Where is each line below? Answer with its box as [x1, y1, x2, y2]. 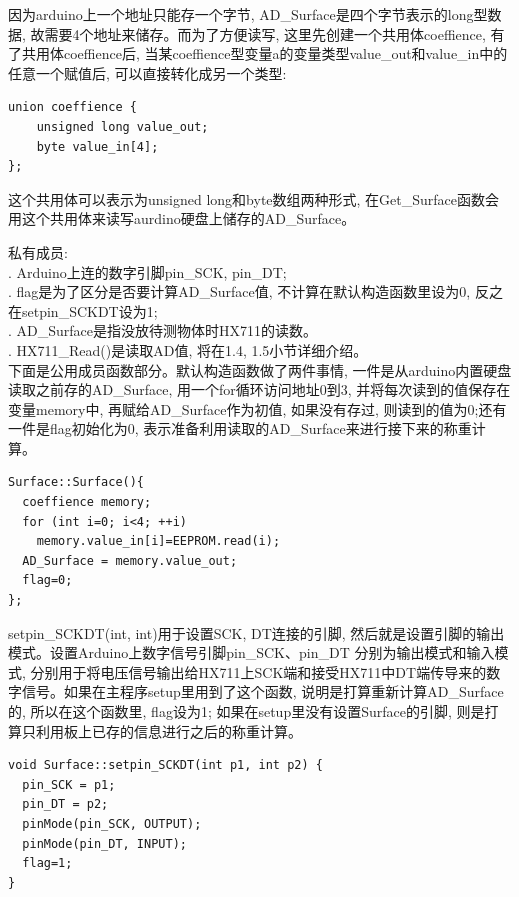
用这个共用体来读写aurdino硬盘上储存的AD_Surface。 [8, 208, 356, 229]
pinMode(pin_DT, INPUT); [22, 836, 187, 851]
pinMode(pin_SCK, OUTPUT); [22, 816, 202, 831]
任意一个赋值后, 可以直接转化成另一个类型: [8, 62, 287, 83]
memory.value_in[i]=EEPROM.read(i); [36, 534, 281, 549]
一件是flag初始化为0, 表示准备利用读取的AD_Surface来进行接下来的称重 [8, 418, 472, 439]
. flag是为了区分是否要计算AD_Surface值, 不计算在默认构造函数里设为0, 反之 [8, 281, 503, 302]
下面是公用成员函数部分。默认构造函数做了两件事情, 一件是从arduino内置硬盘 [8, 359, 512, 380]
